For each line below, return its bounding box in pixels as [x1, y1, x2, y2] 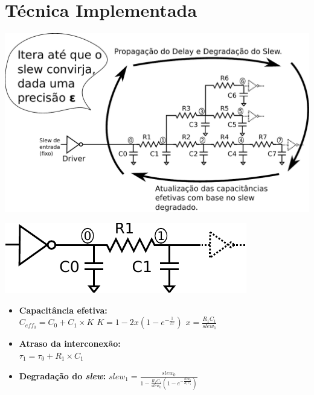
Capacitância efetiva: [19, 303, 107, 316]
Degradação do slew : [19, 369, 106, 382]
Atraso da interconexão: [19, 337, 121, 350]
